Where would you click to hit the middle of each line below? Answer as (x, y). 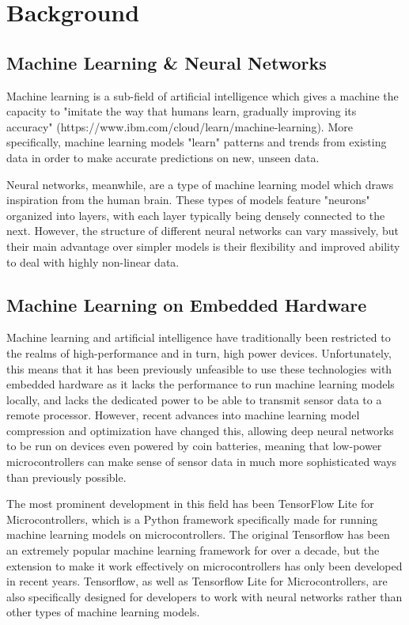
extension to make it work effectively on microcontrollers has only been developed (204, 565)
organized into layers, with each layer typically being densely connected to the (196, 215)
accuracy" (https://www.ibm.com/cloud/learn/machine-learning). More (180, 126)
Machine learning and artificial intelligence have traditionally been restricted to (199, 337)
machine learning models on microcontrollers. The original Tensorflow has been (198, 534)
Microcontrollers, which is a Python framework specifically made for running (192, 519)
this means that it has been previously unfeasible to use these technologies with (199, 368)
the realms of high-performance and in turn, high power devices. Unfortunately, (199, 352)
